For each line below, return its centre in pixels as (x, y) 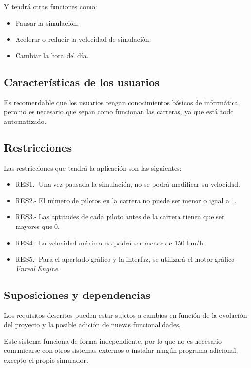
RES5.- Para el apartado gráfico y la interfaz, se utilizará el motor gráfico (125, 259)
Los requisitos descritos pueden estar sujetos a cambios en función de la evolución (125, 315)
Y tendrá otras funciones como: (51, 6)
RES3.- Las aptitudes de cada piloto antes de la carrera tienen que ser (120, 217)
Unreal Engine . (38, 268)
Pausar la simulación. (47, 23)
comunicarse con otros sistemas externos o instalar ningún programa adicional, (121, 350)
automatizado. (25, 121)
